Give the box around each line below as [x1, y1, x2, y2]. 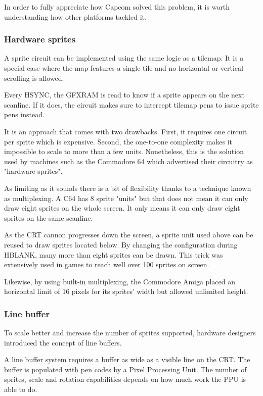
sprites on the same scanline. [4, 212, 93, 223]
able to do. [4, 384, 37, 394]
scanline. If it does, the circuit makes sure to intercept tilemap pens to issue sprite [4, 99, 259, 110]
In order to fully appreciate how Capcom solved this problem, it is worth [4, 2, 230, 12]
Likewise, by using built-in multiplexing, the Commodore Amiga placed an [4, 276, 235, 286]
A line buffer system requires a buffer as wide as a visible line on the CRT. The [4, 354, 250, 365]
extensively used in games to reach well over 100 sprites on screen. [4, 259, 209, 270]
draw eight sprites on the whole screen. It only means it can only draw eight [4, 203, 240, 213]
